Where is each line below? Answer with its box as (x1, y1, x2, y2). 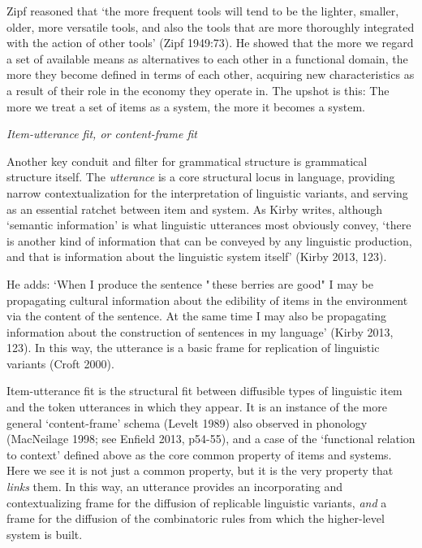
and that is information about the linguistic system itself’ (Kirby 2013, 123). (6, 248, 387, 265)
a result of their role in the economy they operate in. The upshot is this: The (6, 81, 390, 98)
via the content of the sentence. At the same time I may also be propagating (6, 307, 387, 324)
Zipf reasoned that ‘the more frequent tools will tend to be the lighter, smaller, (6, 2, 399, 19)
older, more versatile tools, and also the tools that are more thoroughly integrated (6, 18, 415, 35)
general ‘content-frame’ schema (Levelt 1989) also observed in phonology (6, 414, 368, 431)
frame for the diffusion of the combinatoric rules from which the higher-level (6, 510, 385, 527)
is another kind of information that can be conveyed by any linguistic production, (6, 232, 412, 249)
